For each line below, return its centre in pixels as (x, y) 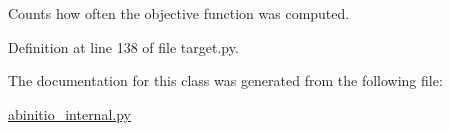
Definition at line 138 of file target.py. (123, 46)
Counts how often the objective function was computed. (179, 13)
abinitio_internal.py (69, 113)
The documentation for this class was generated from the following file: (225, 80)
